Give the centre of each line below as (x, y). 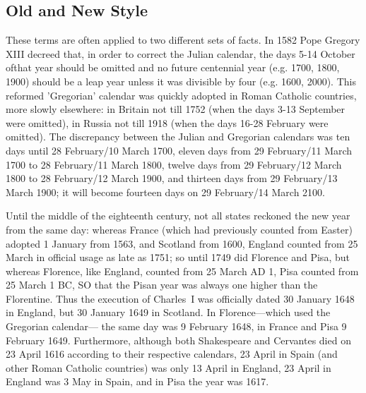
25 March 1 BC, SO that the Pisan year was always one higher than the (162, 285)
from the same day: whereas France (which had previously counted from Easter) (179, 229)
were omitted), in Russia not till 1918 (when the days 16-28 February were (167, 122)
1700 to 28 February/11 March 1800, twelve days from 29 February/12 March (174, 164)
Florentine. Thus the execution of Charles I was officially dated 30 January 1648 (180, 298)
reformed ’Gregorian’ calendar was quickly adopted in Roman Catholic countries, (181, 95)
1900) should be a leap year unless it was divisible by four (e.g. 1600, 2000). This (181, 81)
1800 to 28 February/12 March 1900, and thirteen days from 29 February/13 (172, 178)
